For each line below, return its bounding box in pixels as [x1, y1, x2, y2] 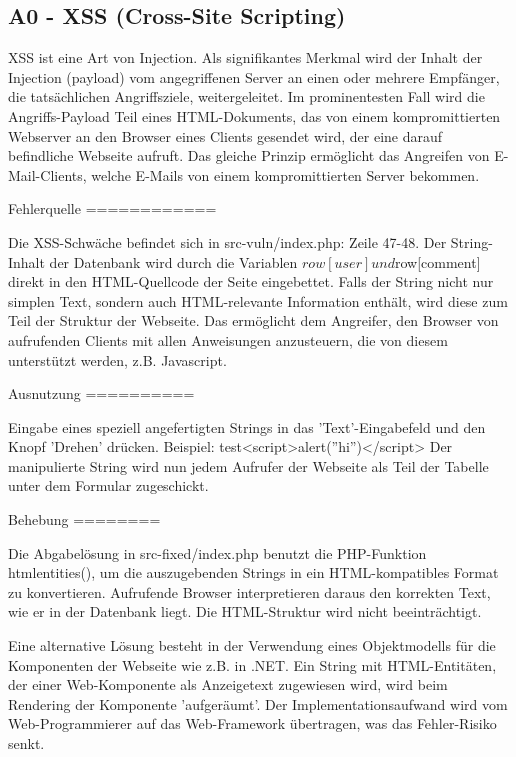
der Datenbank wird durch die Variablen [49, 251, 298, 272]
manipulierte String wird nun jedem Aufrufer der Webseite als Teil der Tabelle [8, 455, 489, 476]
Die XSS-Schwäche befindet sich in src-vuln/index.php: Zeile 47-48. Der [8, 231, 447, 252]
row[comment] [394, 251, 481, 272]
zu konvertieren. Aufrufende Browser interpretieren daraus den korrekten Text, [8, 581, 491, 602]
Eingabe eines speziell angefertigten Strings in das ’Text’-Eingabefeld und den [8, 416, 486, 437]
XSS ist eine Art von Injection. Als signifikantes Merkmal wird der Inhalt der [8, 47, 483, 68]
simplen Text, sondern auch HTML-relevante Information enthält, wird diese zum [8, 290, 508, 311]
